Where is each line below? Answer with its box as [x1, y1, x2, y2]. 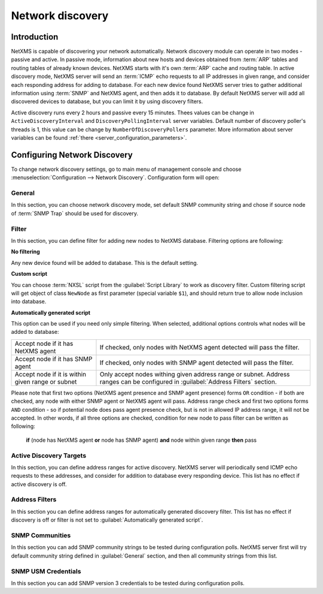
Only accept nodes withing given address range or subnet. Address [99, 370, 290, 378]
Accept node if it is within [14, 370, 87, 378]
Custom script [11, 270, 48, 278]
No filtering [11, 248, 40, 255]
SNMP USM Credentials [11, 567, 81, 575]
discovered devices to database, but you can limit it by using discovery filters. [11, 98, 203, 105]
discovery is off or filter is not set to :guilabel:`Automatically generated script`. [11, 516, 203, 524]
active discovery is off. [11, 480, 67, 488]
